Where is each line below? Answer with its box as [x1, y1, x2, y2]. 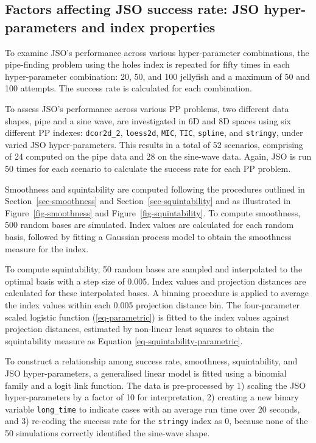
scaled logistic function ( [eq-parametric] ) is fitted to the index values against [5, 310, 290, 323]
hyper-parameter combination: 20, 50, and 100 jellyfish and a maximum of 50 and [5, 69, 310, 82]
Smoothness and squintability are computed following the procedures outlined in [5, 182, 305, 195]
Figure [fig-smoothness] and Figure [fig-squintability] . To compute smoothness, [5, 206, 301, 219]
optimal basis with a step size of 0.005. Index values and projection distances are [5, 274, 306, 287]
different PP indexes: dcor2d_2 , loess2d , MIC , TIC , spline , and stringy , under [5, 126, 303, 139]
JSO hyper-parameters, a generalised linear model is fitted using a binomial [5, 366, 287, 379]
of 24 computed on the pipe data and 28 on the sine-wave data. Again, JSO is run [5, 150, 312, 163]
